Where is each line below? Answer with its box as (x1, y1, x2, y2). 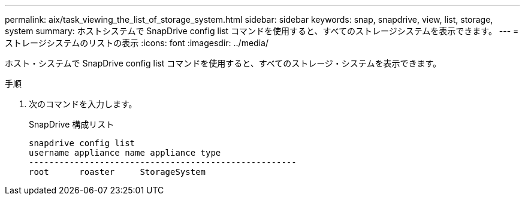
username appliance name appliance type (29, 148, 221, 157)
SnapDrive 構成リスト (29, 119, 114, 129)
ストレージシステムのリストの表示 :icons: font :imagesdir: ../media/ (5, 38, 268, 48)
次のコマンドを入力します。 (29, 99, 137, 109)
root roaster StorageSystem (29, 167, 206, 177)
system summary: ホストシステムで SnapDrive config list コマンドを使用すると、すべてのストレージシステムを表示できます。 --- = (5, 26, 519, 36)
